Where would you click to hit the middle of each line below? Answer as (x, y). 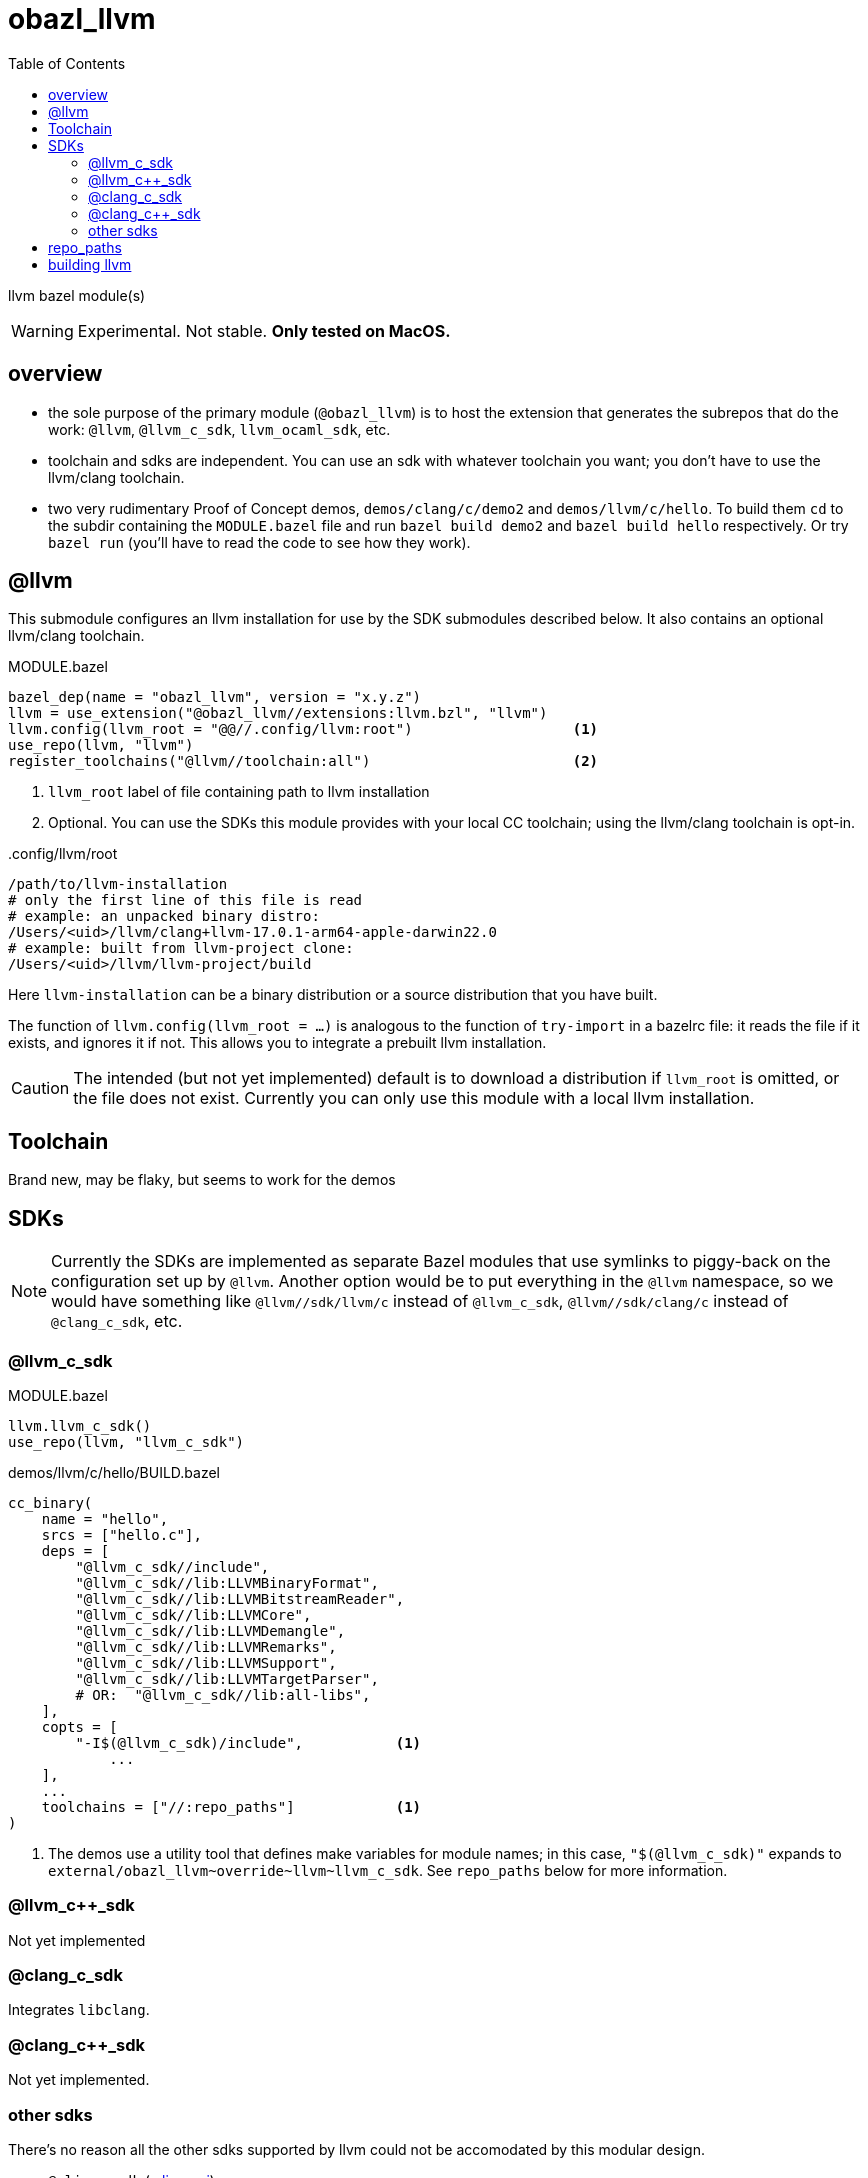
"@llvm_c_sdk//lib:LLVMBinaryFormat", (227, 1582)
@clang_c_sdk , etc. (117, 1321)
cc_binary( (50, 1502)
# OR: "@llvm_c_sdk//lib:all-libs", (223, 1694)
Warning (42, 330)
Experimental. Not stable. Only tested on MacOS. (264, 330)
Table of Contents (67, 63)
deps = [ (75, 1550)
